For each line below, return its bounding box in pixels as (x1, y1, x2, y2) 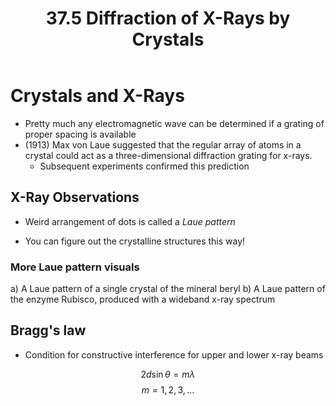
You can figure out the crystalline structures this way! (24, 235, 246, 247)
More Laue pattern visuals (10, 260, 140, 274)
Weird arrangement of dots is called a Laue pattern (24, 215, 236, 227)
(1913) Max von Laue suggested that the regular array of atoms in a (24, 138, 302, 151)
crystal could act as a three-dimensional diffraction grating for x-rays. (24, 149, 313, 161)
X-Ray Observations (10, 189, 140, 206)
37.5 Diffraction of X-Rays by (45, 7, 291, 30)
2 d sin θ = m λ (140, 368, 196, 380)
